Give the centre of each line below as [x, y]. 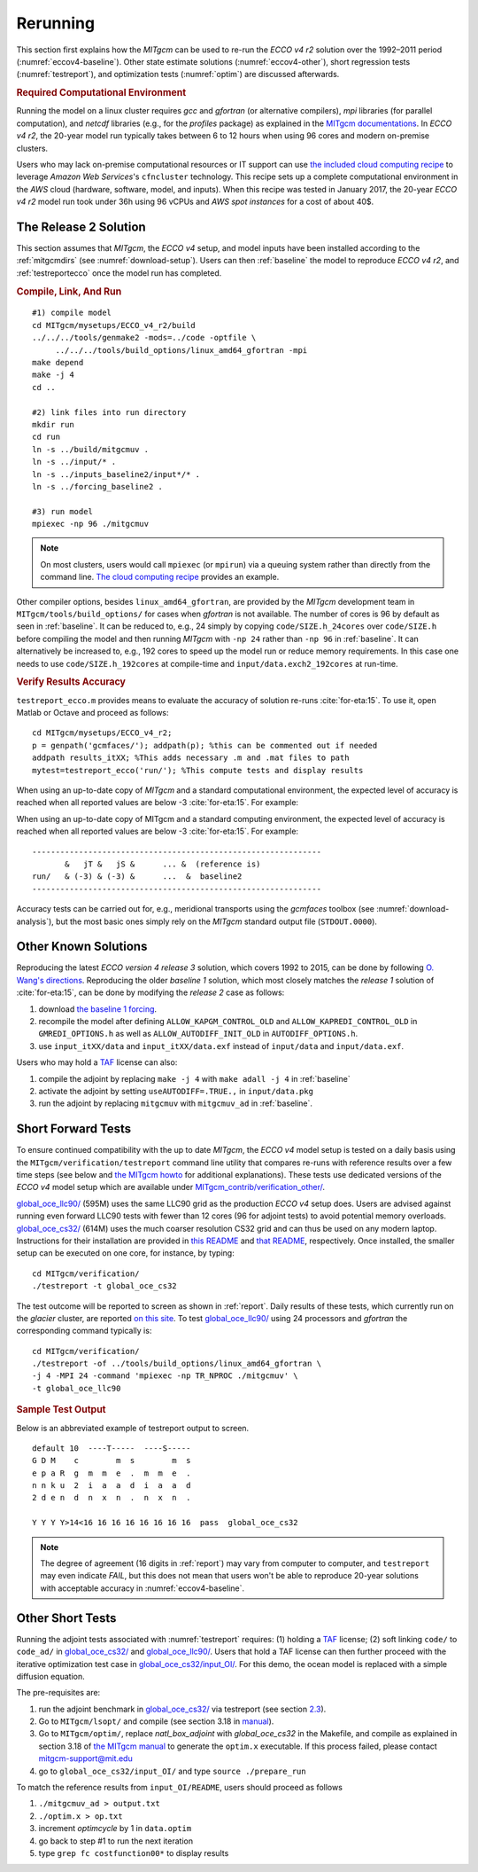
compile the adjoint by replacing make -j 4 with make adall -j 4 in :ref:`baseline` [195, 1078]
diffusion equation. [50, 1676]
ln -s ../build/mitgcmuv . [91, 449]
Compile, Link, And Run [69, 291]
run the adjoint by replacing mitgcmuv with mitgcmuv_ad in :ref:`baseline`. [176, 1103]
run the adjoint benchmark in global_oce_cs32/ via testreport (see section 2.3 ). [182, 1709]
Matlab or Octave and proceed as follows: [93, 713]
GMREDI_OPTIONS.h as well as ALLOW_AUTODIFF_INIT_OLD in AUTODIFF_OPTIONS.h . [198, 1034]
